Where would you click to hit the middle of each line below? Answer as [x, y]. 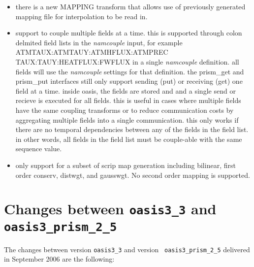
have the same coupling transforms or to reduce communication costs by [125, 110]
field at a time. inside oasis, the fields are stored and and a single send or [126, 90]
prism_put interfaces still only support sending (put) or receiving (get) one [129, 81]
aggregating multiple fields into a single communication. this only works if [127, 119]
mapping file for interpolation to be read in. [81, 16]
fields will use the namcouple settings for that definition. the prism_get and [130, 71]
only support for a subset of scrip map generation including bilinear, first [126, 165]
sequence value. [39, 149]
